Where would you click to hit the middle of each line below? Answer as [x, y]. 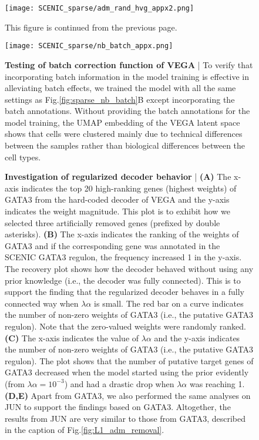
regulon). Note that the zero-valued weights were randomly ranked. [125, 326]
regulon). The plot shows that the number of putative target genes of [129, 360]
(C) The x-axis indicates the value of [72, 337]
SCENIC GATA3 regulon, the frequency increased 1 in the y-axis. [123, 257]
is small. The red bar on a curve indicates [169, 303]
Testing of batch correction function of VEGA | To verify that [129, 64]
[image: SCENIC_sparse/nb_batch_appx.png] [89, 46]
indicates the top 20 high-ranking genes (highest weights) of [129, 188]
